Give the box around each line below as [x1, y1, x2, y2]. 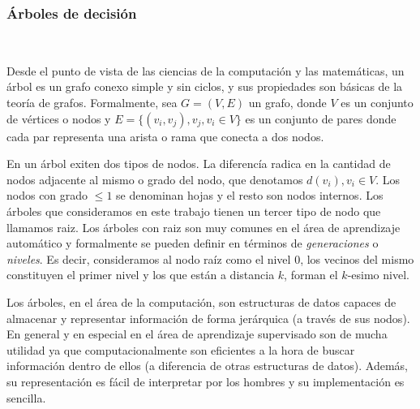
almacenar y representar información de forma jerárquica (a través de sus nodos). [6, 309, 410, 326]
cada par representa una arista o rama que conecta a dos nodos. [6, 127, 324, 144]
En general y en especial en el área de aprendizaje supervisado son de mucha [6, 325, 388, 342]
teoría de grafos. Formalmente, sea [6, 94, 178, 110]
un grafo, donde [248, 94, 327, 110]
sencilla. [6, 389, 46, 406]
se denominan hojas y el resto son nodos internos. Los [116, 187, 384, 204]
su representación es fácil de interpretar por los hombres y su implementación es [6, 372, 405, 390]
